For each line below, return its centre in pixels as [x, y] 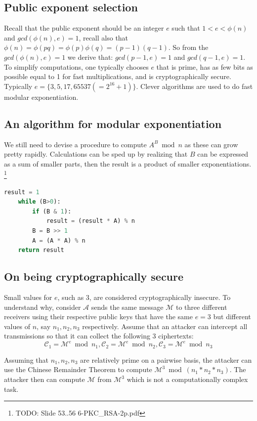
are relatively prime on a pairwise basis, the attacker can [166, 359]
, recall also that [104, 37]
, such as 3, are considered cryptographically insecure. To [144, 297]
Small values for [28, 297]
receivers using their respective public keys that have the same [98, 316]
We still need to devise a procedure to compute [75, 144]
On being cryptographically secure [94, 276]
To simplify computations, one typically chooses [76, 66]
